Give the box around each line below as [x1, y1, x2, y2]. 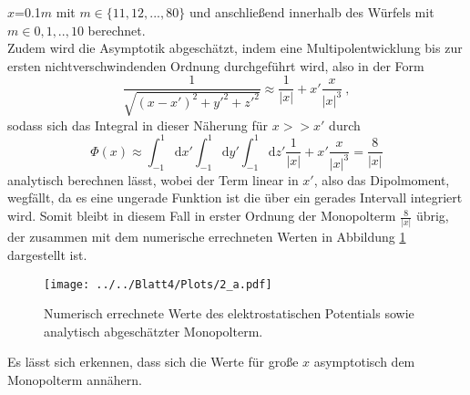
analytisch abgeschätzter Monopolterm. [44, 321, 263, 340]
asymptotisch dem [313, 352, 415, 371]
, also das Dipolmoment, [313, 170, 450, 189]
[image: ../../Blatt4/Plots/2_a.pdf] [44, 277, 272, 291]
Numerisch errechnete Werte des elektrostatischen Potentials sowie [44, 304, 414, 323]
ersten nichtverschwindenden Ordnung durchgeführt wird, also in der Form [7, 56, 424, 75]
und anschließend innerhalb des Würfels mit [189, 3, 434, 21]
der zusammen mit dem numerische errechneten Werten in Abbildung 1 [7, 227, 406, 246]
